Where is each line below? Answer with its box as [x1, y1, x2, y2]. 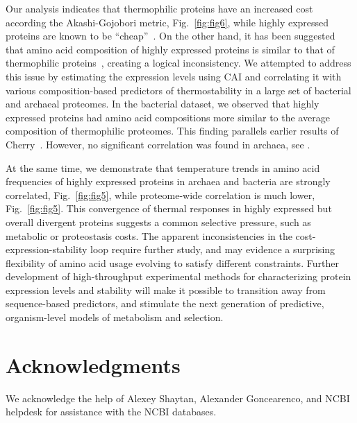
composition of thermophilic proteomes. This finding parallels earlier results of [6, 123, 339, 138]
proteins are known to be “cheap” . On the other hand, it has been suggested [6, 28, 335, 43]
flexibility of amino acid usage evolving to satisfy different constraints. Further [6, 255, 339, 270]
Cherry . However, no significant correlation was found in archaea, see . [6, 137, 310, 151]
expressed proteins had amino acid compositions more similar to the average [6, 110, 330, 124]
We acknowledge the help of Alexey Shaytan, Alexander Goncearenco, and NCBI [6, 390, 350, 405]
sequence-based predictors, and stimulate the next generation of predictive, [6, 296, 324, 311]
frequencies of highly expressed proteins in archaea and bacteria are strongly [6, 174, 331, 189]
